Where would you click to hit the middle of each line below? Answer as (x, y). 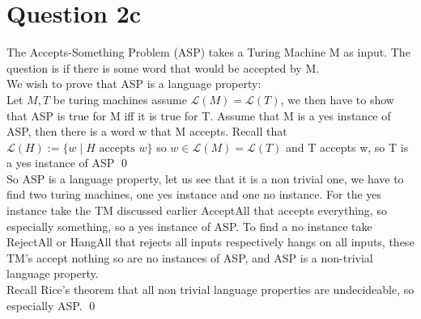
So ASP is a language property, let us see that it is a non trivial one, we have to (205, 178)
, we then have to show (337, 99)
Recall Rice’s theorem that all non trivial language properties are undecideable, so (210, 290)
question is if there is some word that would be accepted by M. (163, 67)
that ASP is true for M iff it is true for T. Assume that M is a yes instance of (199, 115)
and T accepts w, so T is (347, 147)
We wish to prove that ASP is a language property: (134, 84)
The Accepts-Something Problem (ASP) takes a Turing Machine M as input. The (208, 52)
